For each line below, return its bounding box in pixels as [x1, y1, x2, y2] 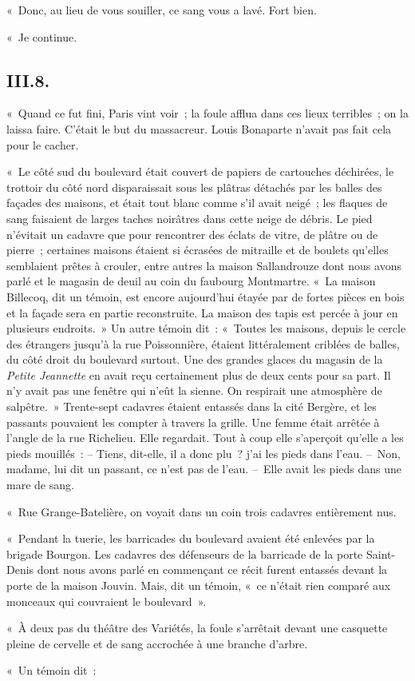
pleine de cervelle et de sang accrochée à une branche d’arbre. [6, 635, 308, 651]
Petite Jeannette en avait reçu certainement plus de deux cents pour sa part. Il [6, 366, 391, 383]
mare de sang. [6, 476, 74, 493]
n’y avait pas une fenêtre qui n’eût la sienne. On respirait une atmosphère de [6, 382, 382, 399]
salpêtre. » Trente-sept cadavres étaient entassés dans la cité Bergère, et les [6, 398, 377, 415]
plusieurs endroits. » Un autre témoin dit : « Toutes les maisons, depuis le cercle [6, 320, 406, 337]
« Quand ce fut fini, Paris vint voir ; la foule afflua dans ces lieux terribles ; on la [6, 105, 409, 121]
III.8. [6, 67, 50, 92]
